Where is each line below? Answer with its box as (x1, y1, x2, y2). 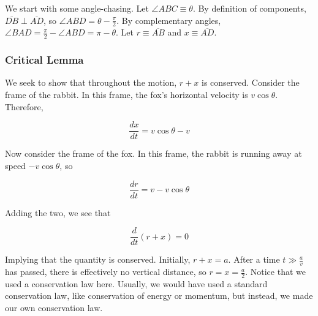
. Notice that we (245, 265, 306, 278)
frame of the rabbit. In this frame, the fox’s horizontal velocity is (5, 88, 248, 101)
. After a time (228, 253, 280, 266)
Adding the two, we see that (5, 206, 111, 219)
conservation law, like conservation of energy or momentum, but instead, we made (5, 289, 313, 302)
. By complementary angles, (116, 13, 221, 26)
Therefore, (5, 100, 44, 113)
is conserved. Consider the (201, 76, 300, 89)
